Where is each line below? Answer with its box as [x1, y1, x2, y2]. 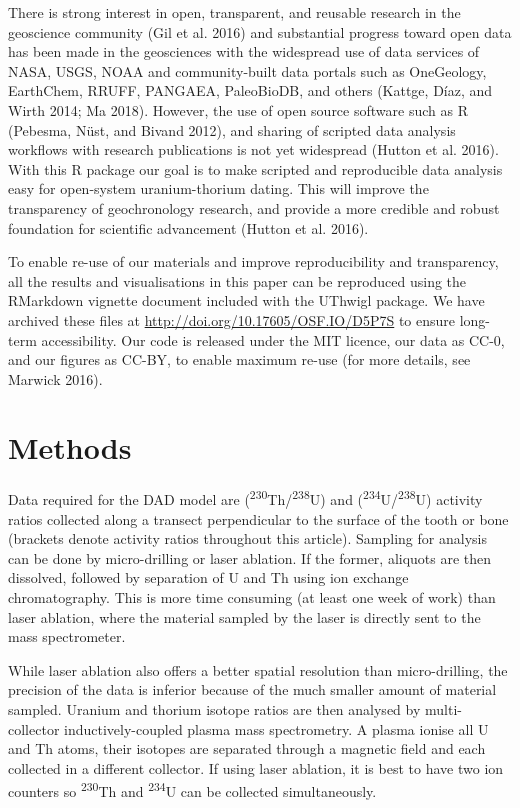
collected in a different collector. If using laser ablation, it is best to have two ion [8, 757, 504, 778]
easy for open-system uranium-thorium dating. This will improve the [8, 178, 429, 199]
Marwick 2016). [8, 368, 103, 389]
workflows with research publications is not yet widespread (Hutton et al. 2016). [8, 139, 499, 160]
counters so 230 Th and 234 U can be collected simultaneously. [8, 778, 377, 802]
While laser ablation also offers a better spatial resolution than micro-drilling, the [8, 659, 508, 680]
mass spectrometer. [8, 626, 126, 647]
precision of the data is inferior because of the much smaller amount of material [8, 679, 497, 700]
